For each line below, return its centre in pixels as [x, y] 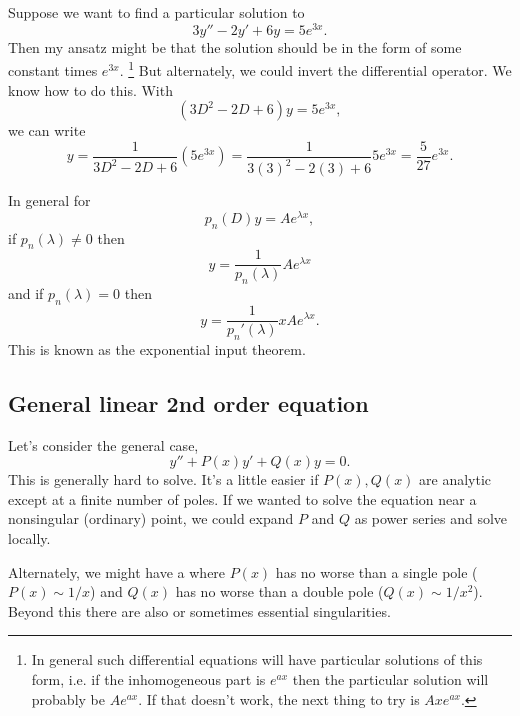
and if [26, 293]
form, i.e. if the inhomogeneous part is [148, 679]
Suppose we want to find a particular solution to [156, 12]
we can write [47, 130]
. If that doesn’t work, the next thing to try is [279, 698]
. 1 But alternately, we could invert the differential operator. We [315, 68]
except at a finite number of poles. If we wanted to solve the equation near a [242, 498]
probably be [68, 698]
